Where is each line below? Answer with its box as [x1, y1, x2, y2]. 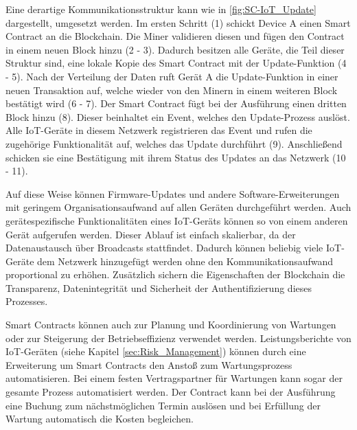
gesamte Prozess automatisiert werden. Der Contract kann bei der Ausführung [5, 385, 336, 399]
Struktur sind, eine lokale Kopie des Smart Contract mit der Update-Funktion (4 [5, 56, 347, 70]
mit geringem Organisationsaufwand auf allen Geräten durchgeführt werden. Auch [5, 200, 352, 214]
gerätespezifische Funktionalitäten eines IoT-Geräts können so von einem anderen [5, 213, 348, 227]
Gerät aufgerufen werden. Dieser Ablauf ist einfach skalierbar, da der [5, 227, 296, 241]
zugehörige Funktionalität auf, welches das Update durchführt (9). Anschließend [5, 136, 343, 150]
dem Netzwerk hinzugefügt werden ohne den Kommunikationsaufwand [37, 253, 334, 268]
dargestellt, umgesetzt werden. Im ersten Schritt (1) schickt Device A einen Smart [5, 15, 351, 30]
